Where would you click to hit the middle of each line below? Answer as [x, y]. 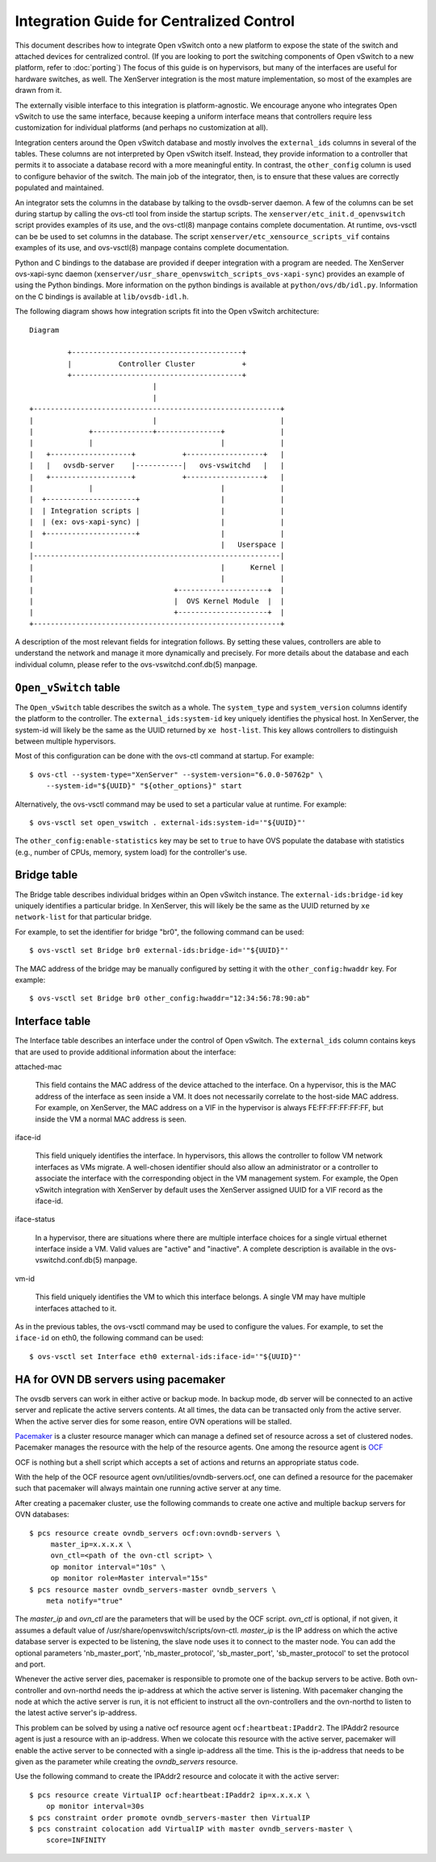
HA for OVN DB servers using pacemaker [120, 1380]
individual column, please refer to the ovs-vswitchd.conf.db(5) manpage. [136, 664]
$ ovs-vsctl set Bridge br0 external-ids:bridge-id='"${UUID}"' [159, 950]
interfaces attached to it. [76, 1308]
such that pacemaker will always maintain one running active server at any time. [148, 1488]
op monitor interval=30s [95, 1806]
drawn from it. [38, 90]
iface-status [35, 1219]
